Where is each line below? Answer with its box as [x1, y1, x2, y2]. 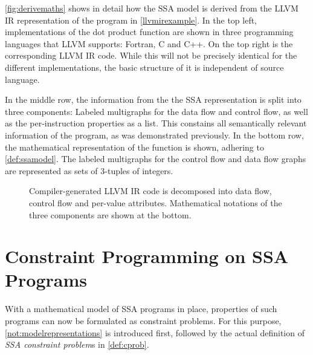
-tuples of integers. [105, 164, 173, 177]
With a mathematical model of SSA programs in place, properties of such [5, 302, 277, 315]
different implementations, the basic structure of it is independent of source [5, 60, 284, 73]
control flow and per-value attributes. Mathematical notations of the [29, 196, 282, 209]
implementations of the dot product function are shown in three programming [5, 25, 294, 38]
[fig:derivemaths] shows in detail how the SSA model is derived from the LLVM [5, 2, 298, 14]
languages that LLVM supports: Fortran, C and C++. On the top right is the [5, 37, 293, 50]
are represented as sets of [5, 164, 98, 177]
